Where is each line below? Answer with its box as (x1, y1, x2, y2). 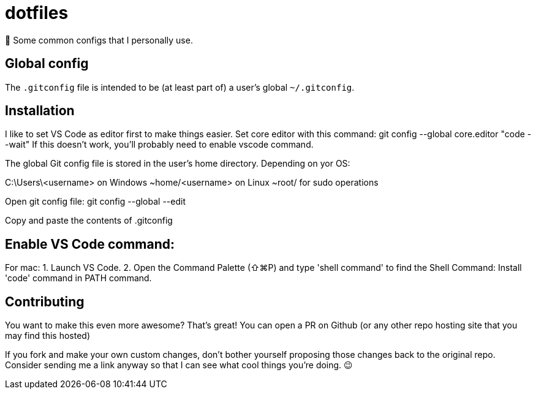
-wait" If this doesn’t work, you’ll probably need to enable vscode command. (5, 139, 314, 150)
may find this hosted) (5, 330, 91, 341)
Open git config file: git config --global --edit (5, 196, 186, 207)
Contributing (5, 294, 85, 309)
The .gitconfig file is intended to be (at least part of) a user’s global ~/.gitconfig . (5, 81, 355, 93)
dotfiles (5, 2, 69, 23)
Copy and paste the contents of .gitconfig (5, 215, 173, 226)
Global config (5, 56, 89, 72)
